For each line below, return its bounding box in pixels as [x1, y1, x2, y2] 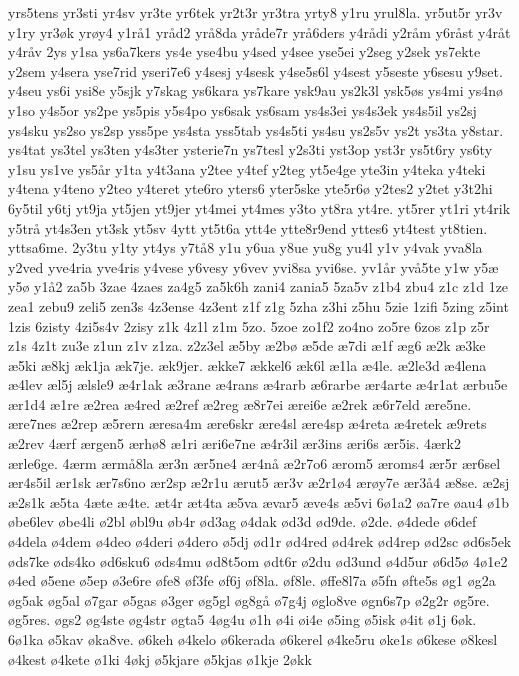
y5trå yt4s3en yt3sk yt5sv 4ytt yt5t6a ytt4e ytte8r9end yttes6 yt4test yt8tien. [8, 217, 488, 238]
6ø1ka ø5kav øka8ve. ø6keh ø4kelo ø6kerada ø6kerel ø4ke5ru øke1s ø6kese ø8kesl [8, 629, 498, 649]
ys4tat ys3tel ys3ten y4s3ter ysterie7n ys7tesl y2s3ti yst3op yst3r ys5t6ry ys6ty [8, 139, 493, 160]
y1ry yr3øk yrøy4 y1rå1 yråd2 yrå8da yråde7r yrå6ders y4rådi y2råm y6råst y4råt [8, 21, 511, 42]
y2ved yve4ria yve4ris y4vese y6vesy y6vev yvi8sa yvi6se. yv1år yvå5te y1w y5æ [8, 256, 499, 277]
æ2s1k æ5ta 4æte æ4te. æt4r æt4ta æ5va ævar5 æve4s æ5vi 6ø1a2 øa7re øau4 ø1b [8, 491, 510, 512]
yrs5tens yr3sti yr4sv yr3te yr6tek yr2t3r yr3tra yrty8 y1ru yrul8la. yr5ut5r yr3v [8, 2, 503, 22]
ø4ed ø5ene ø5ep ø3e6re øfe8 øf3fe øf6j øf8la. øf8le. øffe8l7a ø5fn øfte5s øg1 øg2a [8, 570, 496, 591]
